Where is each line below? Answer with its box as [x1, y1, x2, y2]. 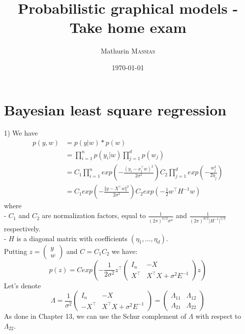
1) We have [4, 128, 38, 138]
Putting [4, 246, 27, 256]
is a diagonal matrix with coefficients [16, 233, 127, 243]
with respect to [195, 311, 241, 321]
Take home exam [69, 17, 186, 37]
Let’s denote [4, 280, 41, 290]
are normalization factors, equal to [42, 210, 146, 221]
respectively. [4, 223, 41, 233]
